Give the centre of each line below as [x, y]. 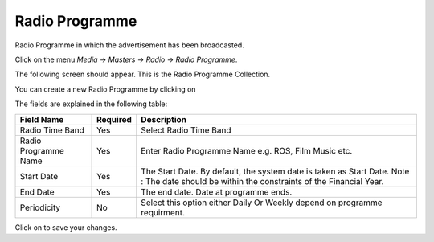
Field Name [42, 119]
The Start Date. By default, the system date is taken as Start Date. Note [275, 171]
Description [164, 119]
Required [115, 119]
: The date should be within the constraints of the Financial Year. [262, 181]
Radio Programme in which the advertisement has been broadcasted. [129, 45]
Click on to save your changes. [66, 227]
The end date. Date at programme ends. [217, 191]
